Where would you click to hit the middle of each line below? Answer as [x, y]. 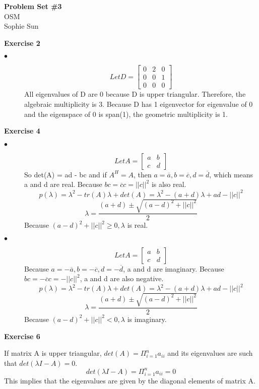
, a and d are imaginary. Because [174, 268]
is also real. [169, 184]
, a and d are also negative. [122, 278]
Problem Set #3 [33, 6]
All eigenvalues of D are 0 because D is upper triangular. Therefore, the [135, 94]
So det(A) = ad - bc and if [66, 174]
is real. [138, 225]
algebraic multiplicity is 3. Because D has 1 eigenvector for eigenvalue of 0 [139, 104]
